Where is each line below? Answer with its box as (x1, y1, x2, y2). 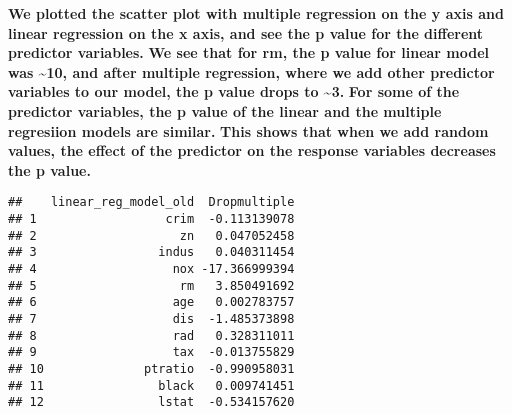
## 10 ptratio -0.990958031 (8, 361, 295, 376)
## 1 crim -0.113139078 (8, 212, 295, 226)
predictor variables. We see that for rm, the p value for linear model (8, 42, 490, 63)
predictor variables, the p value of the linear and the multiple (8, 100, 442, 121)
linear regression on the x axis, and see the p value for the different (8, 22, 484, 43)
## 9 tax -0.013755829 (8, 345, 295, 360)
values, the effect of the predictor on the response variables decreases (8, 140, 496, 161)
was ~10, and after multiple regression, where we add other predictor (8, 61, 495, 82)
